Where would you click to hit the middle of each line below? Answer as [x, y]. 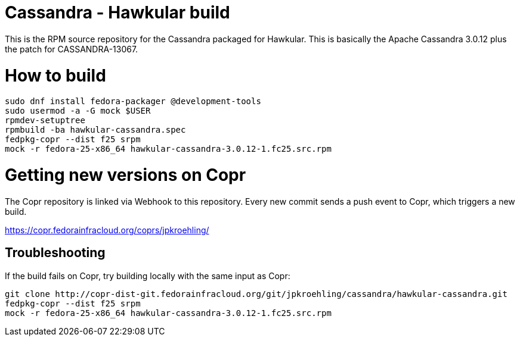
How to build [55, 75]
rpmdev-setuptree [45, 121]
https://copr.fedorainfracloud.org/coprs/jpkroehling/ [107, 230]
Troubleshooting [55, 253]
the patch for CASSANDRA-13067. [72, 49]
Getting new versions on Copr [126, 175]
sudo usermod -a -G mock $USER [78, 111]
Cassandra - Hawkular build [117, 12]
